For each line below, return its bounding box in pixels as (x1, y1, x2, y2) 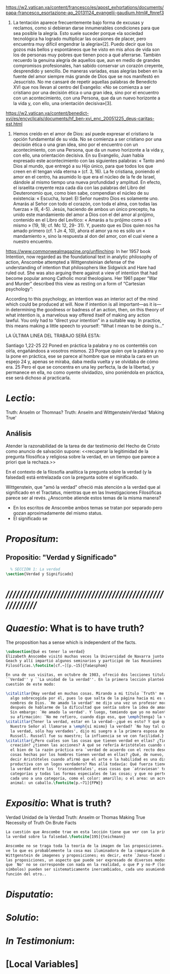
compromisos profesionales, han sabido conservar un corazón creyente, (13, 63, 164, 68)
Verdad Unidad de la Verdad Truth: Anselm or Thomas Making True (6, 814, 145, 820)
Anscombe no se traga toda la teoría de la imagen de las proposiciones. (6, 843, 164, 848)
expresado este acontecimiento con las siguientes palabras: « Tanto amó (13, 158, 165, 164)
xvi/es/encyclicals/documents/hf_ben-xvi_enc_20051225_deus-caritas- (6, 116, 155, 121)
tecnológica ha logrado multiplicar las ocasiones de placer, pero (13, 35, 147, 42)
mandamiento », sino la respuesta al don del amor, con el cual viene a (13, 233, 158, 239)
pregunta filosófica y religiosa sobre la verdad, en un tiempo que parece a (6, 453, 159, 459)
